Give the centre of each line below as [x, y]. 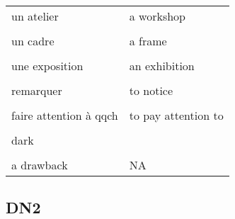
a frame [148, 41]
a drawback [40, 165]
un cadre [33, 41]
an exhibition [162, 66]
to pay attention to [176, 115]
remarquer [37, 90]
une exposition [47, 66]
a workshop [157, 16]
